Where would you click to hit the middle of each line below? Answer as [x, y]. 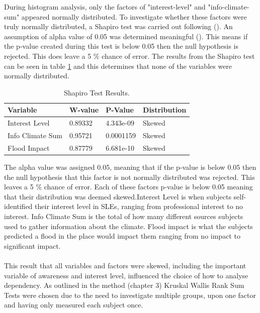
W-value [84, 110]
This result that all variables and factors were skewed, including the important [125, 265]
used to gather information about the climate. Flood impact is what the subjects [128, 226]
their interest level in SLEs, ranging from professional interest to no [139, 206]
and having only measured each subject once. [74, 305]
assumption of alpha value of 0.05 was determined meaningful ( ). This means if [126, 36]
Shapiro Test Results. [97, 92]
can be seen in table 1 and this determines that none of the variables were [118, 66]
